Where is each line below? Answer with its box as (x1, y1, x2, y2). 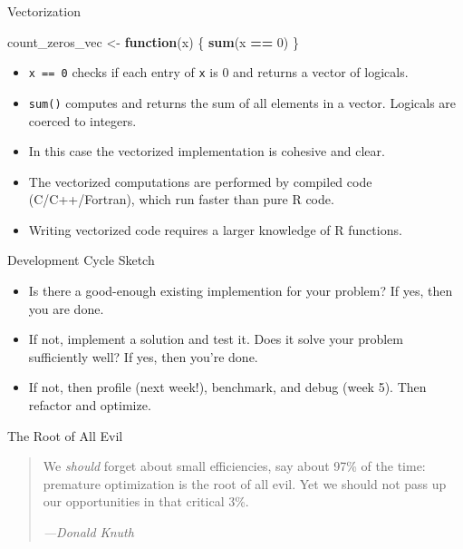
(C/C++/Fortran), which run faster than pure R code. (28, 190, 334, 209)
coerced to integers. (28, 111, 137, 130)
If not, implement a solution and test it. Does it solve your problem (28, 329, 403, 348)
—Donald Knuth (43, 523, 134, 541)
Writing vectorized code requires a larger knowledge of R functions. (28, 220, 402, 239)
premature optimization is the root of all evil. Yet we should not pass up (43, 474, 447, 493)
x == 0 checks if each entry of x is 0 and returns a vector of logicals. (28, 63, 409, 82)
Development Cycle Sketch (7, 250, 155, 270)
